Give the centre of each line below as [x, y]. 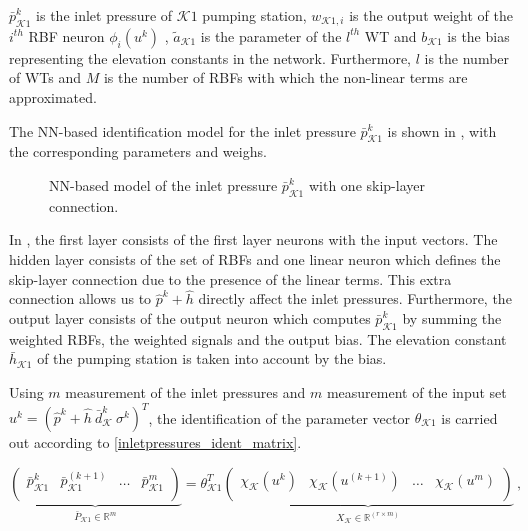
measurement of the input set [416, 391]
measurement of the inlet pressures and [185, 391]
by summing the [452, 317]
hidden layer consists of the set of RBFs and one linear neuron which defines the [255, 258]
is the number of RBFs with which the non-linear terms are [285, 77]
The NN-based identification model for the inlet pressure [182, 130]
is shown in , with [442, 130]
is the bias [478, 35]
